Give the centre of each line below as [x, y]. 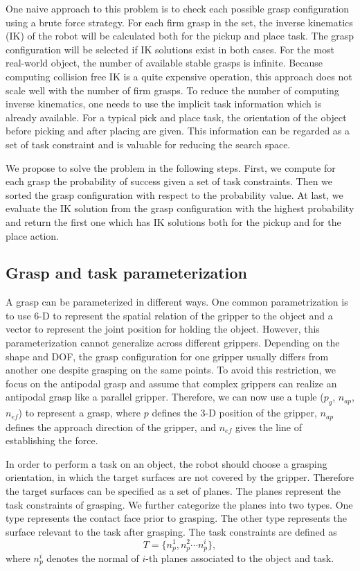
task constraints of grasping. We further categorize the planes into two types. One [179, 504]
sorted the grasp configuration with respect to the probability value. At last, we [174, 194]
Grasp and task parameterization [126, 273]
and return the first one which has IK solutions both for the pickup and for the [173, 221]
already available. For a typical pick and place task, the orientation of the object [176, 117]
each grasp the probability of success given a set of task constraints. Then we [169, 181]
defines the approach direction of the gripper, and [111, 427]
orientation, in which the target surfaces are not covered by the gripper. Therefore [180, 477]
